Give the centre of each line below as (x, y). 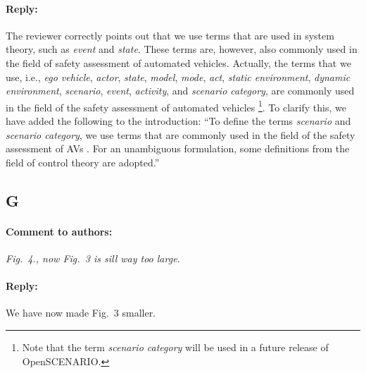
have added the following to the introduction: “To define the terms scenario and (178, 121)
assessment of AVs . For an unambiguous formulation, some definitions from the (178, 148)
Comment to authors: (59, 231)
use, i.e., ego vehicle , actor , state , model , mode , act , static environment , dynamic (178, 77)
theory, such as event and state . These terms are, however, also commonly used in (182, 49)
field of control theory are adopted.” (83, 162)
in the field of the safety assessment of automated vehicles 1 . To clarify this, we (176, 106)
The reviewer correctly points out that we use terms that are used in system (170, 35)
